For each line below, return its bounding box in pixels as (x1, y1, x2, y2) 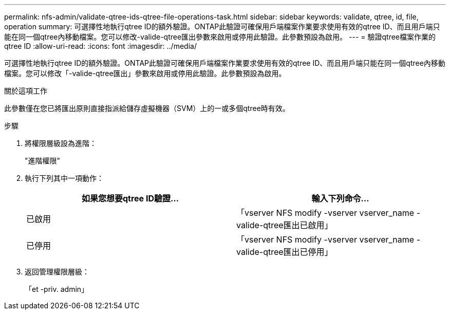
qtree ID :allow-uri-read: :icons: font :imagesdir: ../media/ (4, 42, 197, 50)
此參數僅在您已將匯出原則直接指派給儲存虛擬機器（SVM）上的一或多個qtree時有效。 (4, 104, 290, 113)
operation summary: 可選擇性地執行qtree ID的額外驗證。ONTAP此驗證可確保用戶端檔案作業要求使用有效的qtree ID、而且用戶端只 (4, 22, 440, 31)
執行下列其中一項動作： (25, 174, 104, 182)
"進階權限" (25, 156, 61, 165)
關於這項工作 (4, 86, 47, 95)
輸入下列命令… (311, 193, 369, 204)
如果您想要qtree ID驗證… (81, 193, 179, 204)
